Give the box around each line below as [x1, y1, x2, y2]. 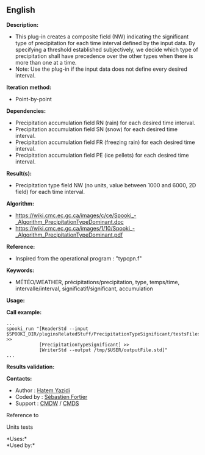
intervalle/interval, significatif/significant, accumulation [15, 285, 154, 292]
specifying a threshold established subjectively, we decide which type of [15, 46, 198, 53]
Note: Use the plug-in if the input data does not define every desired [15, 65, 187, 73]
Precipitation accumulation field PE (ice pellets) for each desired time [15, 151, 189, 159]
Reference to [6, 411, 39, 418]
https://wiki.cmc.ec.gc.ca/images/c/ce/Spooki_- [15, 212, 137, 219]
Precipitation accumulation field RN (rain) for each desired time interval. [15, 119, 196, 126]
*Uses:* [6, 435, 27, 442]
